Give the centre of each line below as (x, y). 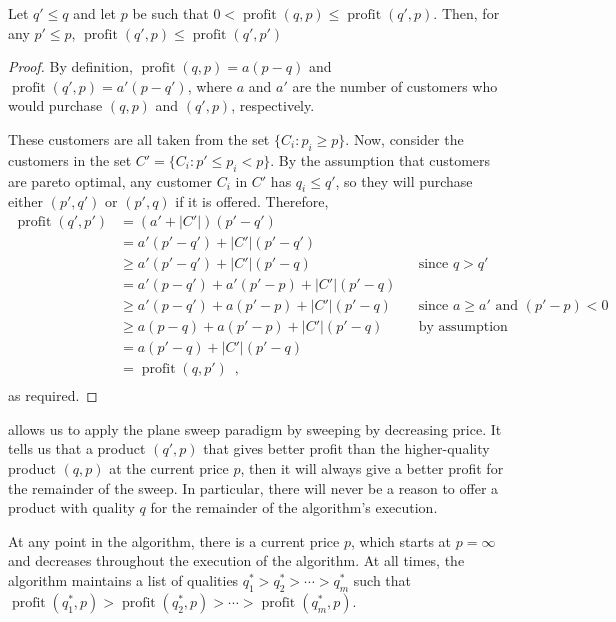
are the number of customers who (395, 85)
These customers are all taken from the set (139, 138)
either (26, 201)
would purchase (55, 105)
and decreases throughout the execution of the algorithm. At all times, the (236, 560)
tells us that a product (77, 448)
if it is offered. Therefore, (252, 201)
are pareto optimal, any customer (110, 180)
